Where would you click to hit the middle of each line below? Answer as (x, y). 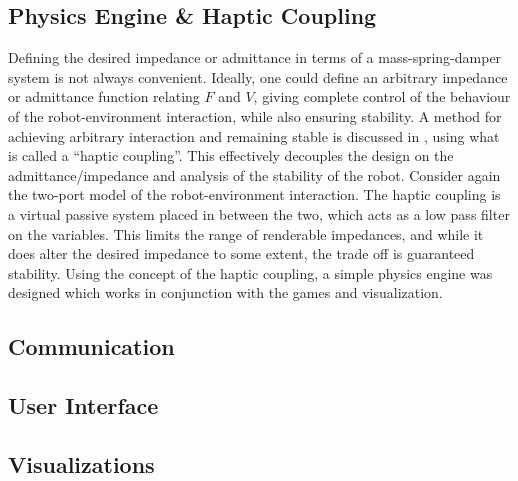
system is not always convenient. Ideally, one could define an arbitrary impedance (258, 76)
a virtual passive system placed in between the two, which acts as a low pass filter (259, 213)
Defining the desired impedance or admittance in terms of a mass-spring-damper (255, 57)
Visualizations (81, 463)
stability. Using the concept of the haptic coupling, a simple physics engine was (250, 272)
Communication (91, 346)
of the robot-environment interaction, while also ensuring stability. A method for (255, 115)
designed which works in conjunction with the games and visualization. (225, 292)
